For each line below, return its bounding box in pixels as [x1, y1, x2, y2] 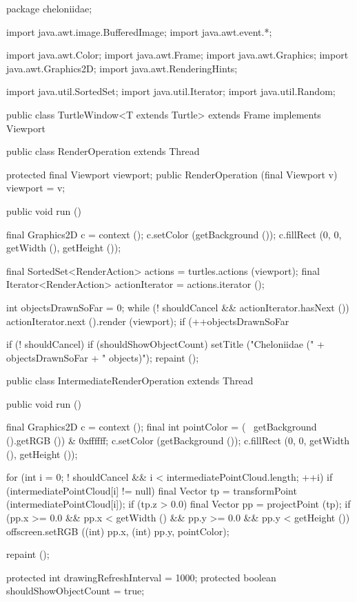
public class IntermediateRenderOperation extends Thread [6, 373, 254, 388]
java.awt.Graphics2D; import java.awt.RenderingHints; [6, 61, 238, 75]
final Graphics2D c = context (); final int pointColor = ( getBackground [6, 419, 317, 434]
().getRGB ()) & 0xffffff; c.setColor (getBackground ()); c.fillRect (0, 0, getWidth [6, 433, 350, 448]
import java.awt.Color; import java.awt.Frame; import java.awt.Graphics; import [6, 48, 349, 62]
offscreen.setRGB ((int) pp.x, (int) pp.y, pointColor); [6, 523, 229, 538]
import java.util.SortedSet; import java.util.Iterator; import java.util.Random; [6, 84, 336, 98]
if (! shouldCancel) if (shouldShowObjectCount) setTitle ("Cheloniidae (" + [6, 337, 325, 351]
